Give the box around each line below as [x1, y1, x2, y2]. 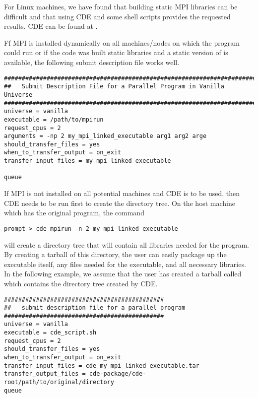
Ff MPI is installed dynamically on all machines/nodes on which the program [4, 37, 240, 48]
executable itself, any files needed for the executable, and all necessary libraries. [4, 259, 246, 269]
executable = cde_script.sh [4, 329, 97, 336]
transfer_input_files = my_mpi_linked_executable [4, 157, 171, 165]
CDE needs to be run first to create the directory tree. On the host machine [4, 198, 235, 208]
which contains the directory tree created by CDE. [4, 278, 158, 288]
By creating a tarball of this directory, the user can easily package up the [4, 249, 227, 260]
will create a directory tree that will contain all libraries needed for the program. [4, 239, 249, 250]
